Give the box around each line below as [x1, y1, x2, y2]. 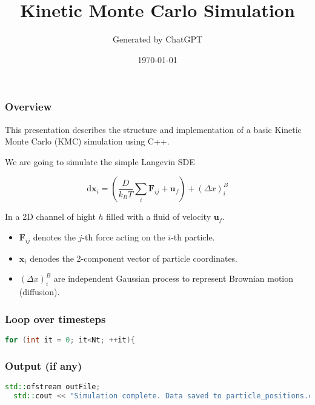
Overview [5, 99, 52, 114]
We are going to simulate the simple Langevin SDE [5, 155, 195, 168]
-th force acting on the [82, 230, 165, 243]
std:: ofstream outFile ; [5, 383, 101, 392]
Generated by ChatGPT [112, 33, 203, 46]
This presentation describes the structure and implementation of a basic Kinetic [5, 123, 302, 135]
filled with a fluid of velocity [106, 210, 211, 223]
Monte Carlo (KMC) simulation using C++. [5, 135, 170, 148]
